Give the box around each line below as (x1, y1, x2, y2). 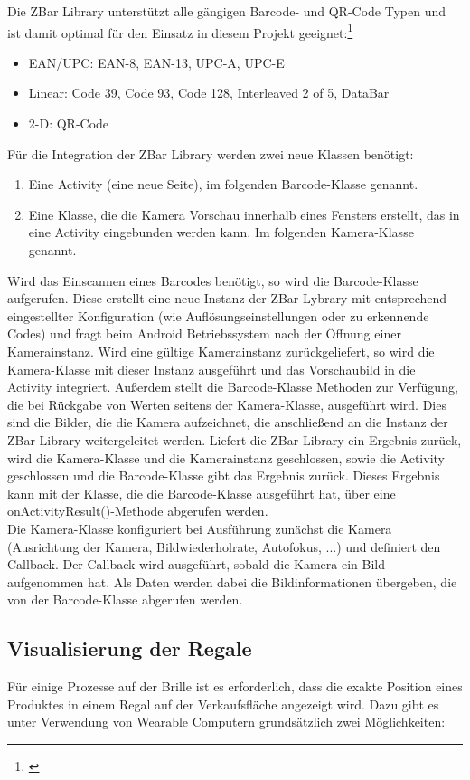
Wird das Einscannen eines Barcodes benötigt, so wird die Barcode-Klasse (7, 271, 418, 290)
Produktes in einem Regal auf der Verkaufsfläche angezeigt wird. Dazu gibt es (7, 694, 439, 713)
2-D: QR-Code (28, 114, 109, 133)
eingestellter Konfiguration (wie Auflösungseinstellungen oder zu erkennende (7, 306, 429, 325)
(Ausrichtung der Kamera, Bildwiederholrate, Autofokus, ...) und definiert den (7, 537, 441, 556)
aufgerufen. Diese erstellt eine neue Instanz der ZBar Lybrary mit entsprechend (7, 289, 447, 308)
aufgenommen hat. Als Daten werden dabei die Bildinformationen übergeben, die (7, 572, 457, 591)
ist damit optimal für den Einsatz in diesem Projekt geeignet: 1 (7, 20, 353, 42)
